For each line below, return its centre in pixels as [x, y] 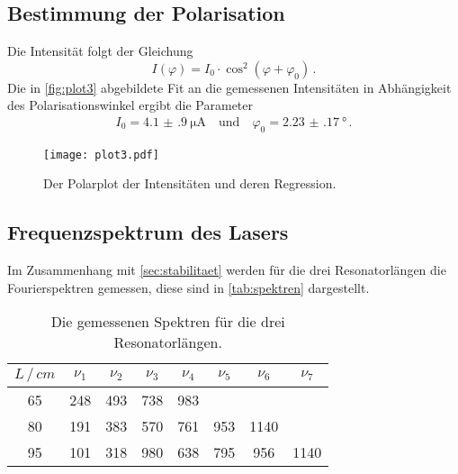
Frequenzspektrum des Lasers [148, 232]
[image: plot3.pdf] [101, 155]
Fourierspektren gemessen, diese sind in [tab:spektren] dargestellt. [189, 287]
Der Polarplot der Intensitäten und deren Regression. [190, 183]
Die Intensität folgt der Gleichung [100, 51]
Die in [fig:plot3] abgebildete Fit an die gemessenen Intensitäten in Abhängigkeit [229, 87]
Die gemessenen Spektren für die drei [168, 322]
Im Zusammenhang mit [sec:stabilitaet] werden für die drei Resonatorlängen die [227, 270]
